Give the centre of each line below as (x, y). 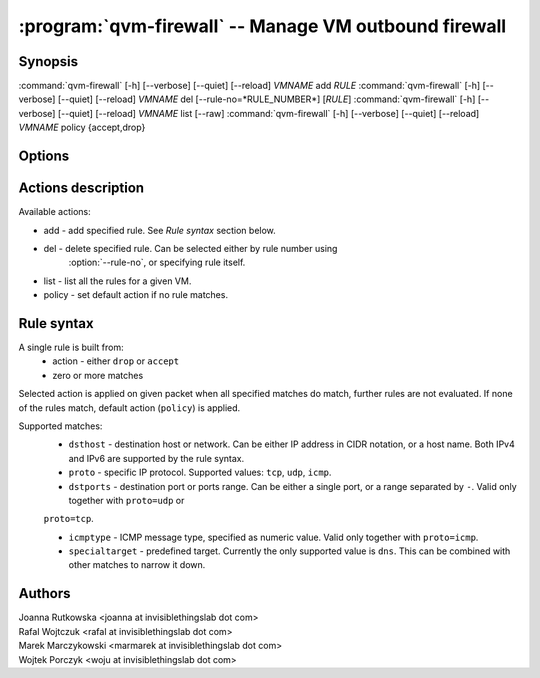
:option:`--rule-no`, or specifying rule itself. (157, 262)
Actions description (81, 188)
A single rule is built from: (71, 347)
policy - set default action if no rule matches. (136, 295)
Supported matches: (60, 426)
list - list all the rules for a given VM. (117, 281)
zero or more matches (98, 375)
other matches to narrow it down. (137, 565)
